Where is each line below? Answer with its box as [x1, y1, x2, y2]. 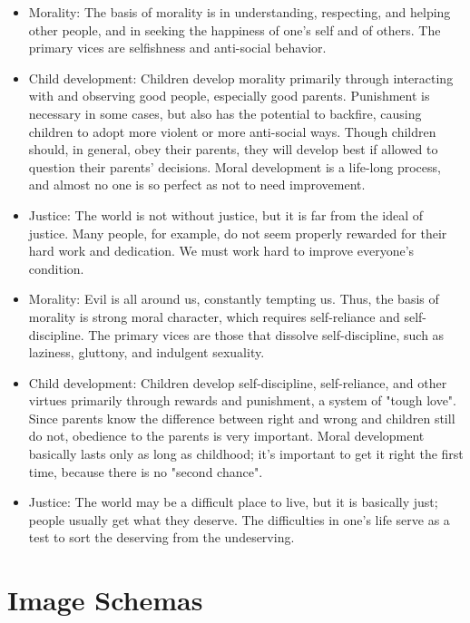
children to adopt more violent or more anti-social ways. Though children [28, 122, 436, 141]
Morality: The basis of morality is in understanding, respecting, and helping [28, 3, 451, 21]
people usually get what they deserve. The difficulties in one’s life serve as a [28, 510, 450, 529]
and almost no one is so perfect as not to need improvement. [28, 175, 366, 194]
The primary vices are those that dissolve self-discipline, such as [88, 325, 445, 344]
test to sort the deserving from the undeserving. [28, 528, 295, 547]
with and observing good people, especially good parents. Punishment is [28, 86, 430, 105]
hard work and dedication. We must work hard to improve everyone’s [28, 241, 415, 260]
